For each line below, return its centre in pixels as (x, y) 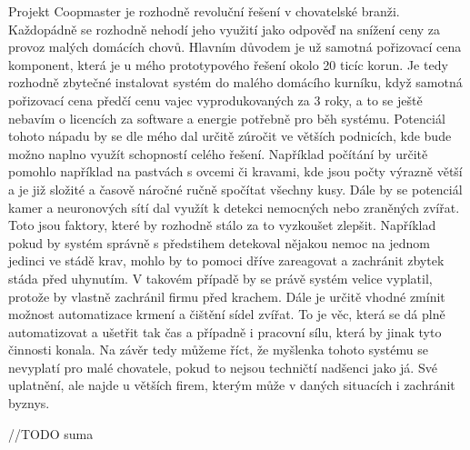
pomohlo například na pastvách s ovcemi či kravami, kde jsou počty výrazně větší (235, 171)
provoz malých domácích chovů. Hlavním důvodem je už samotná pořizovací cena (235, 47)
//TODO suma (51, 433)
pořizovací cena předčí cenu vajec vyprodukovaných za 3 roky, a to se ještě (215, 100)
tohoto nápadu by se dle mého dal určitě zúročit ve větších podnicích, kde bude (230, 136)
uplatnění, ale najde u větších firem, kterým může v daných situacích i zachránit (232, 385)
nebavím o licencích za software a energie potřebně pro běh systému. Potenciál (227, 118)
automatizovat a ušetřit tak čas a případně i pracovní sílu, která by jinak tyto (225, 331)
